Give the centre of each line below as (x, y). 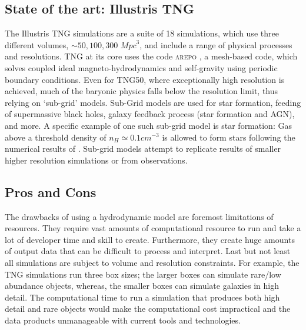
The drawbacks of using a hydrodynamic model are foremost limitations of (139, 216)
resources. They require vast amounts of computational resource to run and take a (153, 228)
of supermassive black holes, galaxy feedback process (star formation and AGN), (150, 114)
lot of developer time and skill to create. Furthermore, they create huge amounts (150, 239)
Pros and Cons (51, 191)
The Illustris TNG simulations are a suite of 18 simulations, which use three (142, 33)
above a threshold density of (56, 137)
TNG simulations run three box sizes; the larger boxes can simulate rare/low (143, 274)
